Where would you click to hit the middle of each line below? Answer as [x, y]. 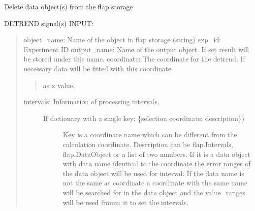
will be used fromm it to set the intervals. [126, 202]
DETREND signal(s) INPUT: [49, 23]
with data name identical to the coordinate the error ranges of [157, 164]
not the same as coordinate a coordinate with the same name [155, 183]
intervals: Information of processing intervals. [91, 102]
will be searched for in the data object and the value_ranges [154, 192]
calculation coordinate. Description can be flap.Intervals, [148, 144]
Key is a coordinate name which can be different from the [150, 135]
